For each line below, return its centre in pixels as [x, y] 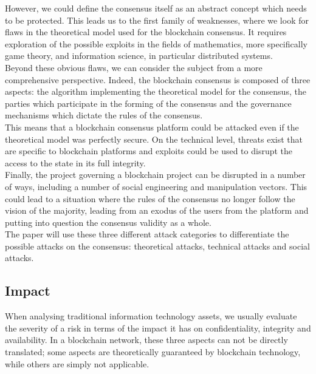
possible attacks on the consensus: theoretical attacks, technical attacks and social [157, 246]
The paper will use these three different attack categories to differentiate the [147, 234]
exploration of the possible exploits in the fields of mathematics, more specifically [156, 43]
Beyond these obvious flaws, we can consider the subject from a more [134, 67]
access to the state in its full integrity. [75, 162]
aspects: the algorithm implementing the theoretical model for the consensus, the [156, 91]
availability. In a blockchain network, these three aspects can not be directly [146, 340]
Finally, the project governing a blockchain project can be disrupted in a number [155, 175]
